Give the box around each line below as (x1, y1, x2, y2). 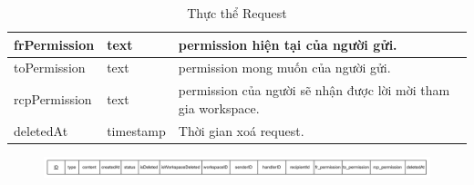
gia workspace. (178, 98, 260, 117)
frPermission (14, 34, 95, 54)
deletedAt (14, 121, 68, 140)
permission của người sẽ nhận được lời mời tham (178, 81, 450, 100)
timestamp (107, 121, 166, 140)
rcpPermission (14, 90, 92, 109)
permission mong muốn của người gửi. (178, 58, 391, 77)
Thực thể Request (187, 4, 287, 22)
